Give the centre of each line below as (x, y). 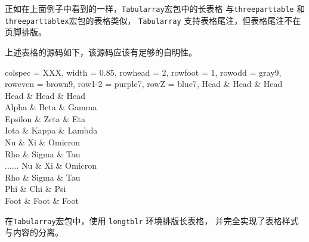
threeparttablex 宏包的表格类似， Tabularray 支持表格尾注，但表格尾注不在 (153, 20)
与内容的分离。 (34, 232)
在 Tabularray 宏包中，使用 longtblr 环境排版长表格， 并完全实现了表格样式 (152, 220)
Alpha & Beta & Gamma (51, 107)
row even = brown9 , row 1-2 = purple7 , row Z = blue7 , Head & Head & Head (144, 84)
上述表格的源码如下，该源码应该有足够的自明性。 (101, 52)
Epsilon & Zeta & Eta (45, 118)
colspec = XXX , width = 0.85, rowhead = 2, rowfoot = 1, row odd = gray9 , (143, 72)
